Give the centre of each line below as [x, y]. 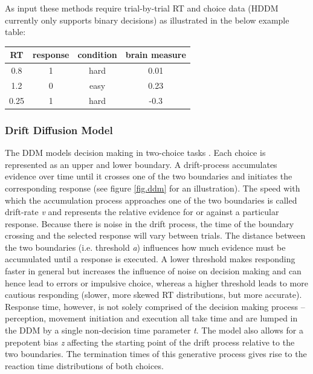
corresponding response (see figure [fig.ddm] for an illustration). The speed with [153, 188]
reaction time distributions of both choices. [84, 365]
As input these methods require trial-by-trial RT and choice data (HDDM [142, 8]
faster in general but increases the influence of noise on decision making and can [153, 271]
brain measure [156, 55]
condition [97, 55]
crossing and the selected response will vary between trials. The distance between [155, 235]
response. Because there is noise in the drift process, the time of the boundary [150, 223]
